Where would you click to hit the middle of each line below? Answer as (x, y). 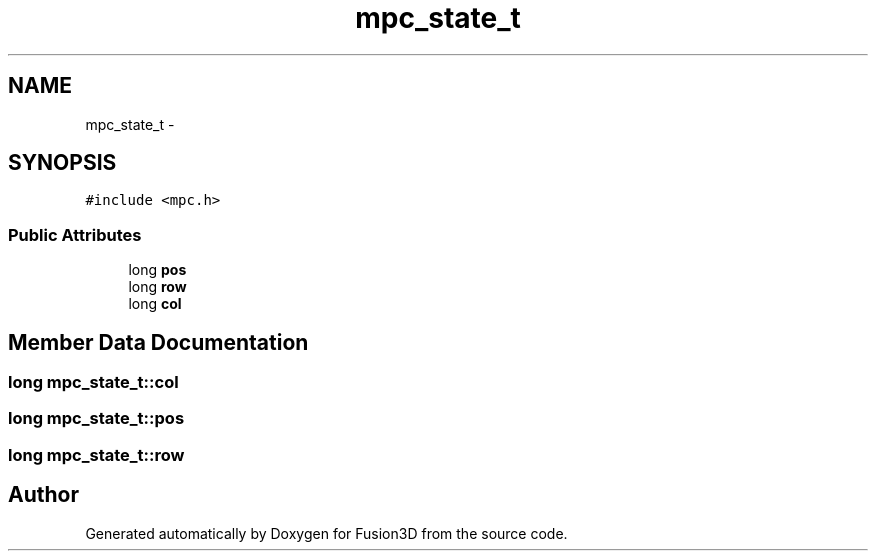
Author (43, 495)
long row (157, 287)
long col (155, 304)
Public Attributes (75, 234)
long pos (157, 270)
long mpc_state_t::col (93, 382)
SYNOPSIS (62, 163)
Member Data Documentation (158, 342)
